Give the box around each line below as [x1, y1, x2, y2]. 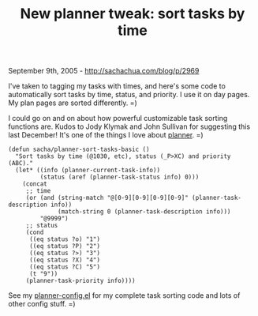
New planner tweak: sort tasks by [20, 5, 245, 23]
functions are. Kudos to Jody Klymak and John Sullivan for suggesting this [8, 122, 251, 131]
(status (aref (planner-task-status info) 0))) [39, 173, 200, 182]
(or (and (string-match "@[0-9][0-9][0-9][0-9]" [25, 194, 189, 202]
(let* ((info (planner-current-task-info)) [15, 167, 160, 175]
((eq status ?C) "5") [28, 263, 101, 271]
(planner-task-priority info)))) [25, 277, 136, 285]
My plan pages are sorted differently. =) [8, 98, 138, 107]
